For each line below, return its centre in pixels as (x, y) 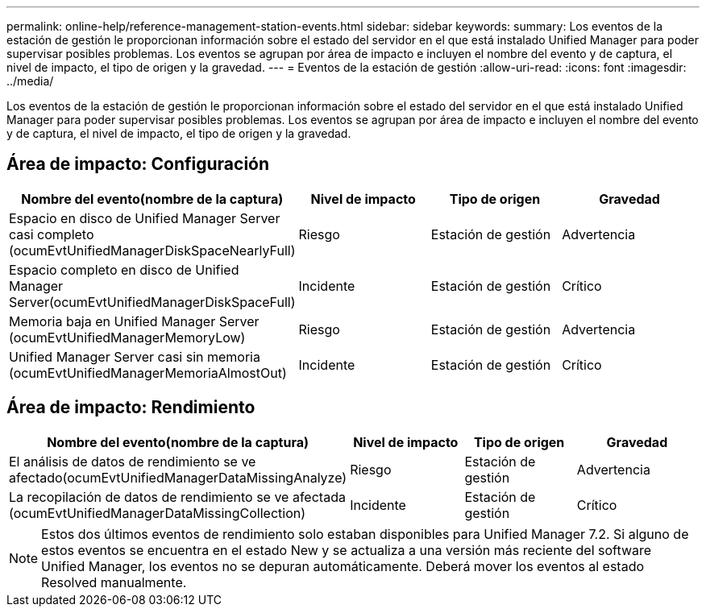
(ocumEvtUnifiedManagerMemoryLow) (127, 337)
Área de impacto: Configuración (138, 164)
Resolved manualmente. (114, 582)
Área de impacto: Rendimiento (131, 408)
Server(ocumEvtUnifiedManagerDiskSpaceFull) (152, 302)
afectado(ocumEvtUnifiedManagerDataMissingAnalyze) (178, 477)
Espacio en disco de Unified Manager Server (145, 218)
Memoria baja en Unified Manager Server (134, 321)
